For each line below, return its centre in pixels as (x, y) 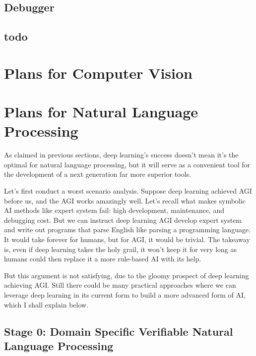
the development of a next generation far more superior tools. (97, 174)
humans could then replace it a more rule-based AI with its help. (103, 259)
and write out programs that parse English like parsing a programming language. (128, 229)
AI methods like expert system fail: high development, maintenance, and (114, 210)
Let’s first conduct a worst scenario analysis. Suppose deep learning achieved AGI (128, 191)
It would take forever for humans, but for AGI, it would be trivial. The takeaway (127, 239)
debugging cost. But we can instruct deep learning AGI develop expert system (123, 220)
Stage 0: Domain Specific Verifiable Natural (119, 331)
